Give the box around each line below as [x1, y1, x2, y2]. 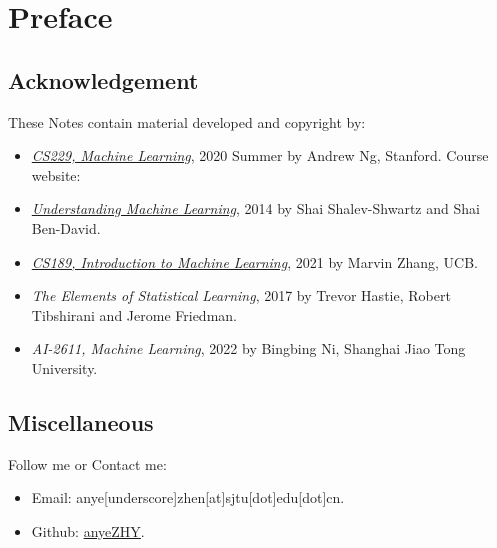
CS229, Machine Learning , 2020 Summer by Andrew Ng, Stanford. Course [31, 145, 489, 166]
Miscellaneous [8, 406, 154, 437]
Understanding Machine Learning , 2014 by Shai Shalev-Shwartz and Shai [31, 198, 480, 219]
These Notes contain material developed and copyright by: [8, 111, 366, 132]
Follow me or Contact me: [8, 453, 167, 474]
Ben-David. [31, 217, 101, 238]
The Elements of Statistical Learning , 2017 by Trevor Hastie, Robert [31, 285, 451, 306]
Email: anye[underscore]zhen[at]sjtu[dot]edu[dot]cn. [31, 487, 345, 508]
